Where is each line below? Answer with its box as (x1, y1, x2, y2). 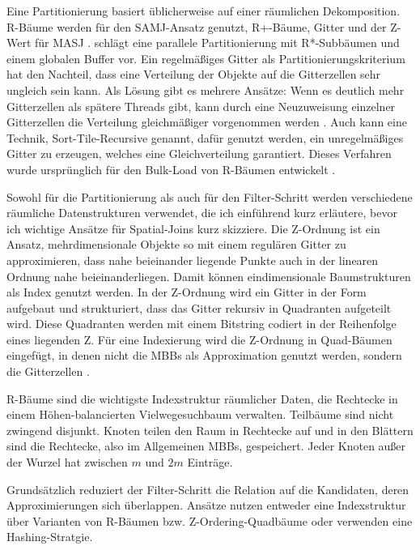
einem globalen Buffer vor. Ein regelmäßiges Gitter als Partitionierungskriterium (6, 49, 405, 66)
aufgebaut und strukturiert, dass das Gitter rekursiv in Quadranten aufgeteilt (6, 299, 392, 316)
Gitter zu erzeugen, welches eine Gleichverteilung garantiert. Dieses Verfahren (6, 145, 392, 162)
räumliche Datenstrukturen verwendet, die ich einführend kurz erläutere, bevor (6, 204, 397, 221)
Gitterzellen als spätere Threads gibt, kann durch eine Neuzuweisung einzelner (6, 97, 396, 114)
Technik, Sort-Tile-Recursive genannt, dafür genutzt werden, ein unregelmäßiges (6, 129, 404, 146)
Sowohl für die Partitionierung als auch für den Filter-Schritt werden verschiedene (6, 188, 413, 205)
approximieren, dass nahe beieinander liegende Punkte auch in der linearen (6, 251, 379, 268)
